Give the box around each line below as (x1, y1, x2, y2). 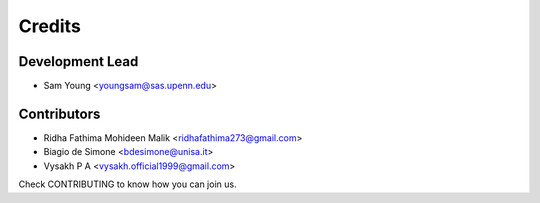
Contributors (18, 105, 101, 122)
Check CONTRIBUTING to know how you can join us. (18, 178, 237, 190)
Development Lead (18, 53, 139, 70)
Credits (18, 15, 82, 37)
